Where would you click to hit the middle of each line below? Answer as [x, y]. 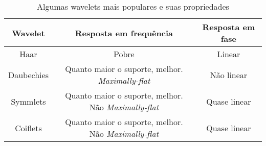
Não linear [229, 75]
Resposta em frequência [124, 33]
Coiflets [28, 128]
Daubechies [28, 75]
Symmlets [28, 101]
